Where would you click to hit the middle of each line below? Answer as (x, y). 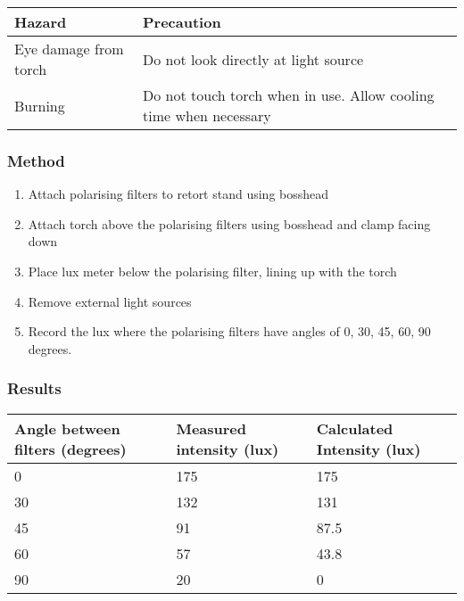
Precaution (182, 22)
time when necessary (207, 115)
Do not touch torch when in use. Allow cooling (289, 95)
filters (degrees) (70, 449)
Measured (211, 428)
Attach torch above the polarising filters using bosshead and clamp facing (229, 223)
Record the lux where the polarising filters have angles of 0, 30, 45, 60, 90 (229, 331)
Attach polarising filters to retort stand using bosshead (178, 194)
